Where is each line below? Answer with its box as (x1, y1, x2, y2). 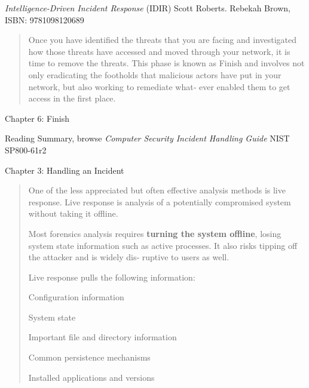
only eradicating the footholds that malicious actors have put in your (28, 68, 282, 81)
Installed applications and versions (28, 371, 155, 383)
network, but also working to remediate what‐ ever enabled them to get (28, 80, 290, 93)
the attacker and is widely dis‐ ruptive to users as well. (28, 251, 230, 263)
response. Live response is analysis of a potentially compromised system (28, 195, 291, 208)
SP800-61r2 (5, 143, 47, 156)
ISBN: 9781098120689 (5, 13, 84, 26)
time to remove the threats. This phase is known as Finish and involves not (28, 57, 305, 69)
